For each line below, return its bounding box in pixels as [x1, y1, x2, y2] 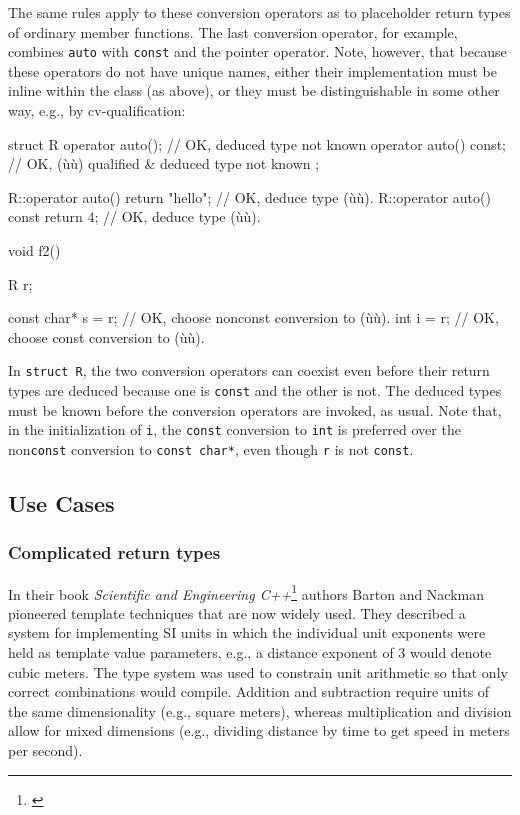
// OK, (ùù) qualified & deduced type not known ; [8, 153, 320, 174]
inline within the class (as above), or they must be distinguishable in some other [8, 80, 500, 101]
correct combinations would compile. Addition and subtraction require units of [8, 681, 490, 702]
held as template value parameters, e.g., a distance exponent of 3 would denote [8, 642, 492, 663]
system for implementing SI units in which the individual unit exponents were [8, 622, 486, 643]
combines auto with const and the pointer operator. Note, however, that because [8, 41, 507, 62]
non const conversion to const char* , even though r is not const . [8, 438, 414, 459]
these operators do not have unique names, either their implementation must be [8, 60, 497, 81]
